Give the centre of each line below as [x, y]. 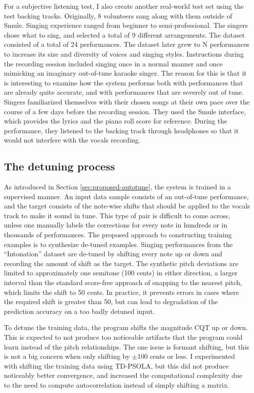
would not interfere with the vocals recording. [72, 140]
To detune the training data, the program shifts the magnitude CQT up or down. [126, 327]
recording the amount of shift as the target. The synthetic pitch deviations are [121, 263]
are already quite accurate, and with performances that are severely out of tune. [124, 92]
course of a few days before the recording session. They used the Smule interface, [125, 111]
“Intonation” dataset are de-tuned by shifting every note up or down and [113, 254]
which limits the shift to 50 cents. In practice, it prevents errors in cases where [121, 292]
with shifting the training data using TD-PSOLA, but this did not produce [116, 365]
